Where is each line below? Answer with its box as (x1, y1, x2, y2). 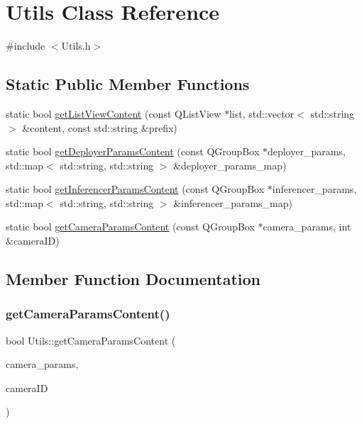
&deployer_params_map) (173, 157, 287, 172)
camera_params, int (263, 219, 351, 234)
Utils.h (61, 38, 91, 53)
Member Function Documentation (6, 268, 261, 290)
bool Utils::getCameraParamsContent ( (6, 333, 176, 347)
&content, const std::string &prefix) (22, 120, 177, 135)
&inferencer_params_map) (173, 195, 292, 210)
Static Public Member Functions (6, 73, 250, 95)
